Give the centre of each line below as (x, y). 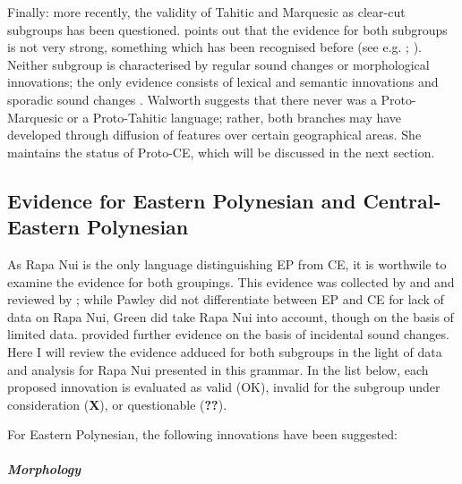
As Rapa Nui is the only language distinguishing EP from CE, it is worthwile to (227, 263)
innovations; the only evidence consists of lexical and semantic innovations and (223, 82)
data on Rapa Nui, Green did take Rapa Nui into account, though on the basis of (231, 316)
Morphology (44, 469)
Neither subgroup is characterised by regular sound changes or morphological (218, 64)
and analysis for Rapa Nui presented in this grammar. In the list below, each (218, 369)
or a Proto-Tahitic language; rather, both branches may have (235, 117)
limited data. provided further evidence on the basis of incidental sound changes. (228, 334)
